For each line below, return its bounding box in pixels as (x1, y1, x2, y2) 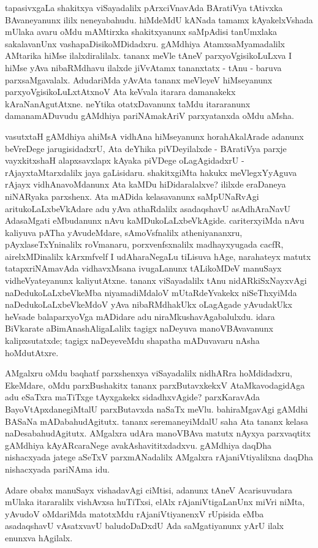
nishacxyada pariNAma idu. (5, 462, 110, 475)
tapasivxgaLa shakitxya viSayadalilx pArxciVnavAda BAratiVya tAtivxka (5, 1, 283, 13)
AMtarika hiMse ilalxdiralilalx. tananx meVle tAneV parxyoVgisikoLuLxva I (5, 49, 292, 62)
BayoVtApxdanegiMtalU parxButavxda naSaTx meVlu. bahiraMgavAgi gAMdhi (5, 403, 308, 415)
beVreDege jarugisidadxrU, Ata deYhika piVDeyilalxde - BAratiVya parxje (5, 142, 287, 154)
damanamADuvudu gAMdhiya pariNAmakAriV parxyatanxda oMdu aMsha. (5, 109, 294, 122)
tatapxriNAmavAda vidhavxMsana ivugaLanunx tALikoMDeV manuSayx (5, 262, 282, 275)
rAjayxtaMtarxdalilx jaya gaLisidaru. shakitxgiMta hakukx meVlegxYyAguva (5, 166, 297, 178)
